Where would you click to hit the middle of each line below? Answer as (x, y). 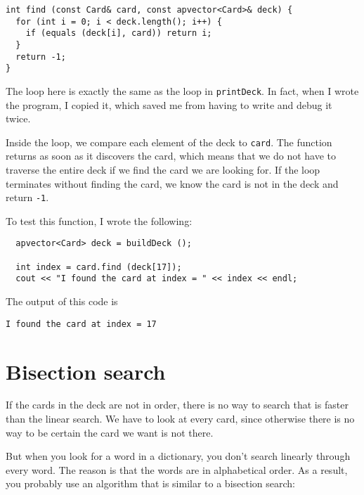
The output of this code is (62, 301)
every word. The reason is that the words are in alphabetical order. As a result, (177, 469)
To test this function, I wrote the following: (99, 220)
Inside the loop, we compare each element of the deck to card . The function (169, 142)
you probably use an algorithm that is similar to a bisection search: (150, 483)
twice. (18, 118)
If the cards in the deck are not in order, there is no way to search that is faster (177, 405)
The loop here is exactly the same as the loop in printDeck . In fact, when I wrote (182, 90)
